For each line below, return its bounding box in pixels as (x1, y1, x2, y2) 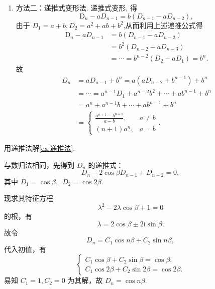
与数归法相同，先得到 (4, 159, 74, 170)
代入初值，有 (4, 243, 46, 254)
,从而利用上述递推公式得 (123, 20, 203, 30)
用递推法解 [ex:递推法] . (4, 142, 75, 153)
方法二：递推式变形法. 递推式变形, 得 (16, 3, 137, 13)
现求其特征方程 (4, 193, 53, 203)
